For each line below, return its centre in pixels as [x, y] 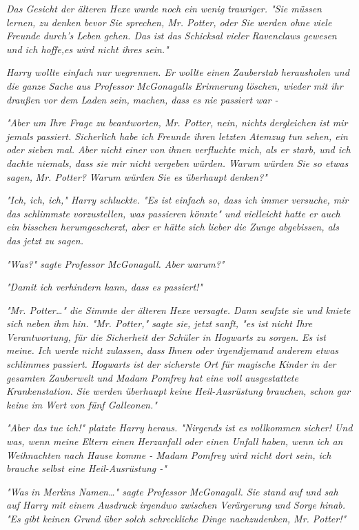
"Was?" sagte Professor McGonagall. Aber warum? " [115, 263]
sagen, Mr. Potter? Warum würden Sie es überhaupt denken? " [137, 176]
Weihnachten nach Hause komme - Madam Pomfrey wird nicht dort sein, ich [169, 454]
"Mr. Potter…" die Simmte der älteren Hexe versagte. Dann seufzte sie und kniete [178, 310]
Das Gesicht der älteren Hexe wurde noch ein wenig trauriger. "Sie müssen [164, 8]
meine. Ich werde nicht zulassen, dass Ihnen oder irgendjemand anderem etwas [173, 350]
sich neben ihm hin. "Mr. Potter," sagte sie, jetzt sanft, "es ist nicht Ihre [160, 323]
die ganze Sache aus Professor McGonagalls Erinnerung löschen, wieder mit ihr [175, 85]
